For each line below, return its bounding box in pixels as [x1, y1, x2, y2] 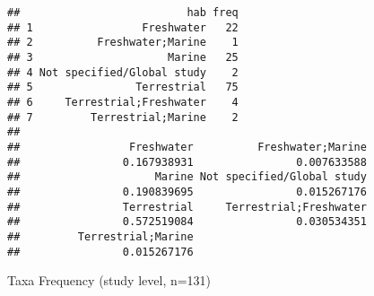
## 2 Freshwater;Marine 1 [7, 36, 239, 49]
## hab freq [7, 6, 239, 19]
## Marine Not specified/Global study [7, 170, 367, 184]
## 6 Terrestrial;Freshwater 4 [7, 95, 239, 109]
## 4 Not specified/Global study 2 [7, 65, 239, 79]
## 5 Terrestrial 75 [7, 81, 239, 94]
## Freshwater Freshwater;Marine [7, 140, 367, 153]
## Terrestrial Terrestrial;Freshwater [7, 200, 367, 213]
